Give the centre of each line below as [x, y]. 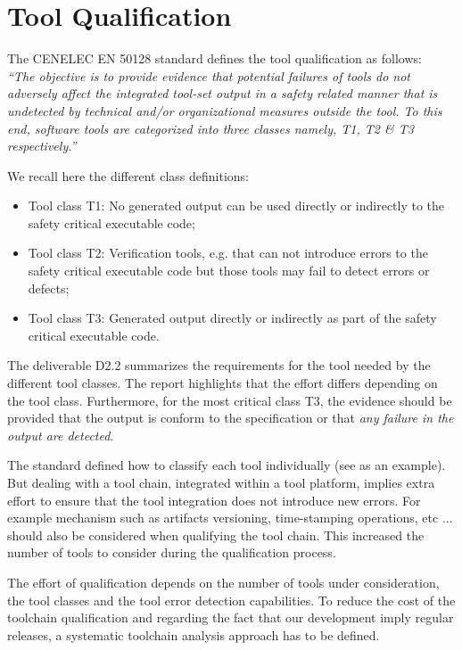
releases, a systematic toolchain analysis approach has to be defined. [194, 634]
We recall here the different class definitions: [128, 175]
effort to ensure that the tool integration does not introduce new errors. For [214, 500]
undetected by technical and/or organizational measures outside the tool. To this [225, 110]
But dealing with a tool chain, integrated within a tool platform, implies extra [221, 482]
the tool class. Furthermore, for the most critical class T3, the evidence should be [230, 400]
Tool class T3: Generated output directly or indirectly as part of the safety [232, 318]
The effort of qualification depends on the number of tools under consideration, [223, 582]
